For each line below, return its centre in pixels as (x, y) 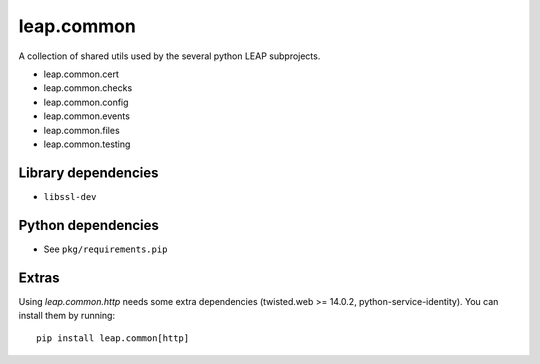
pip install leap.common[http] (113, 338)
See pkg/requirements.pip (105, 249)
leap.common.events (86, 116)
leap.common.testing (87, 144)
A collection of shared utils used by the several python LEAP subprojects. (169, 56)
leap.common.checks (88, 88)
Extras (39, 277)
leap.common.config (86, 102)
